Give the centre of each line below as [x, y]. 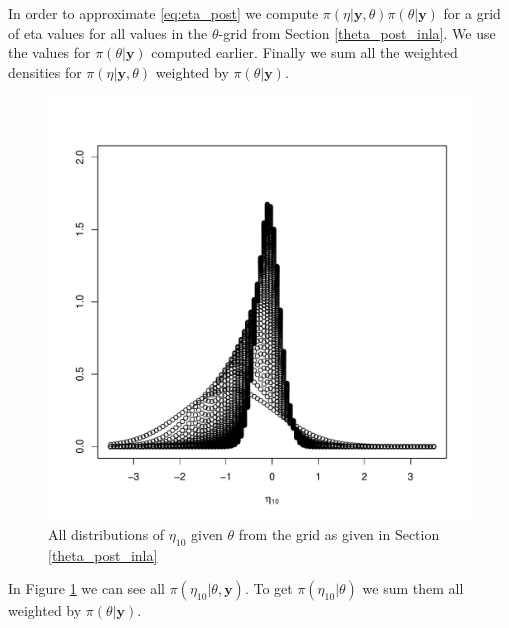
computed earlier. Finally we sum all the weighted [304, 52]
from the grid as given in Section [339, 533]
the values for [49, 52]
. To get [268, 588]
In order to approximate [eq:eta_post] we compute [163, 13]
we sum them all [413, 588]
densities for [45, 71]
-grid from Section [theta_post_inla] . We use [357, 32]
